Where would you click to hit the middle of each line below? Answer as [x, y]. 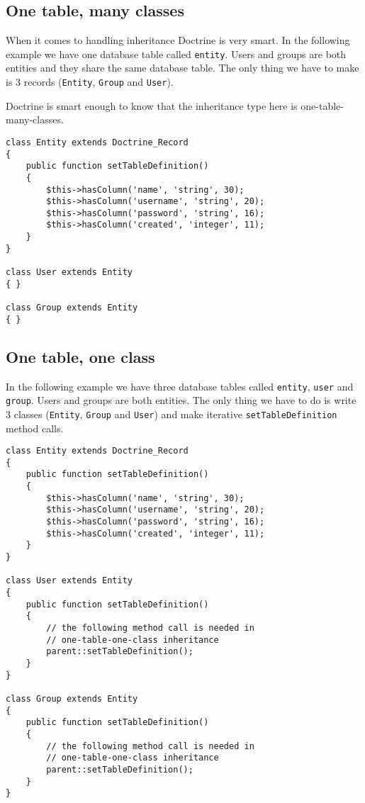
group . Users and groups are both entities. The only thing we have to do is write [181, 400]
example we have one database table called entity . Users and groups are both [176, 54]
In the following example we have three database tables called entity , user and [180, 386]
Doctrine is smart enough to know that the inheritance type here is [152, 105]
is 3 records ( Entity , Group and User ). [90, 82]
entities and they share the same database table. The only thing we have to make [182, 68]
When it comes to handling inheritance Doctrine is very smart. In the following [178, 40]
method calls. [35, 428]
